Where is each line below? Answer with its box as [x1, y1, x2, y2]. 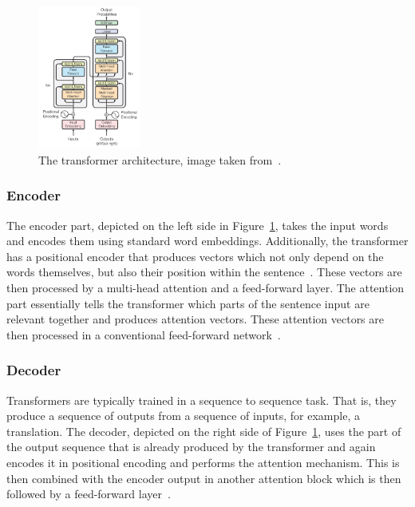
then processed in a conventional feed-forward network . [6, 326, 281, 343]
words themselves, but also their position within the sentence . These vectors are [6, 263, 402, 280]
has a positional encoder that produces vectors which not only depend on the [6, 248, 384, 264]
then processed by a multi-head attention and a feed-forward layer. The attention [6, 279, 405, 295]
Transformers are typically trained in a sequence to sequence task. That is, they [6, 391, 397, 408]
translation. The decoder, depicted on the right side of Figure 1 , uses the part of [6, 422, 401, 439]
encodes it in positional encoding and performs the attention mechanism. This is [6, 454, 400, 470]
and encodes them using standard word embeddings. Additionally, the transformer [6, 232, 409, 249]
